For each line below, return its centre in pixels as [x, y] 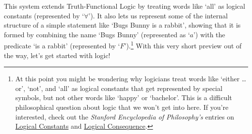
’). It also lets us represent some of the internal [158, 15]
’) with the [209, 34]
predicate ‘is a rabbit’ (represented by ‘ [62, 46]
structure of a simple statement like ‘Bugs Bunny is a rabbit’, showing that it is [122, 25]
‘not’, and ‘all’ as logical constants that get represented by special [125, 88]
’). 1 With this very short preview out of [183, 45]
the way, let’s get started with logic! [57, 55]
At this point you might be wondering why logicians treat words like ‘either [127, 79]
